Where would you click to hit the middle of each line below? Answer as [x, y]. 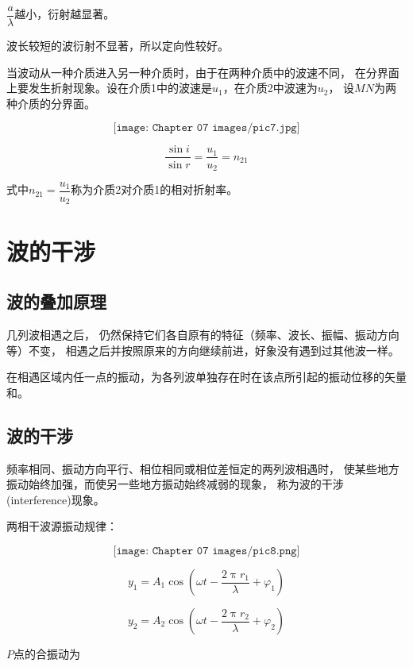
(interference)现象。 [56, 499]
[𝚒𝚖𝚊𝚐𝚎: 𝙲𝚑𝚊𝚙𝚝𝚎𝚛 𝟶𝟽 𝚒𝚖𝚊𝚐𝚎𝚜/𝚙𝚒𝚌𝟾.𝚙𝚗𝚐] [206, 551]
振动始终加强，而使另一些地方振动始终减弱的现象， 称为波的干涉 [175, 484]
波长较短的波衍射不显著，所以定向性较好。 [118, 46]
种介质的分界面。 [51, 103]
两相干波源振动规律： [62, 526]
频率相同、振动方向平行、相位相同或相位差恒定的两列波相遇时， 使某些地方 [203, 468]
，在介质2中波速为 [270, 88]
